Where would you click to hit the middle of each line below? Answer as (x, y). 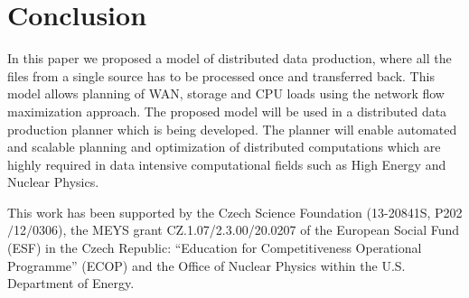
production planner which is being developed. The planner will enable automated (232, 129)
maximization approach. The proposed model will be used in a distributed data (227, 111)
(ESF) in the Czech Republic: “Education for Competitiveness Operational (215, 248)
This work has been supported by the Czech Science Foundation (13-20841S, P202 (235, 212)
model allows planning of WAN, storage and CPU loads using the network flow (226, 93)
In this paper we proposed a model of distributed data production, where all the (230, 58)
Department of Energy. (71, 283)
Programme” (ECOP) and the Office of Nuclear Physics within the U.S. (206, 265)
